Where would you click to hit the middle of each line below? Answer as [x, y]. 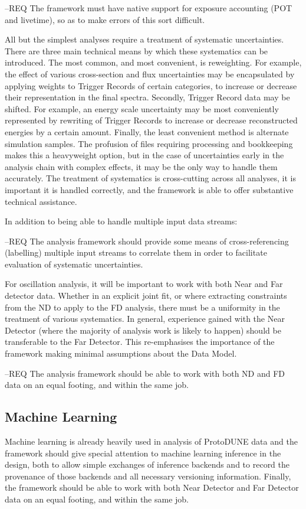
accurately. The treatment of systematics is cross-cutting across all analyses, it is [151, 178]
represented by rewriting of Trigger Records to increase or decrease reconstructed [151, 120]
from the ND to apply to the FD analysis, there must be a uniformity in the [142, 307]
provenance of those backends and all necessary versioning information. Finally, [148, 476]
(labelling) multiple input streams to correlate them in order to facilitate [136, 252]
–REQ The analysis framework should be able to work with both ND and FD [145, 373]
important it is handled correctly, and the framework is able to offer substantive [149, 189]
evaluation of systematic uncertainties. [74, 264]
